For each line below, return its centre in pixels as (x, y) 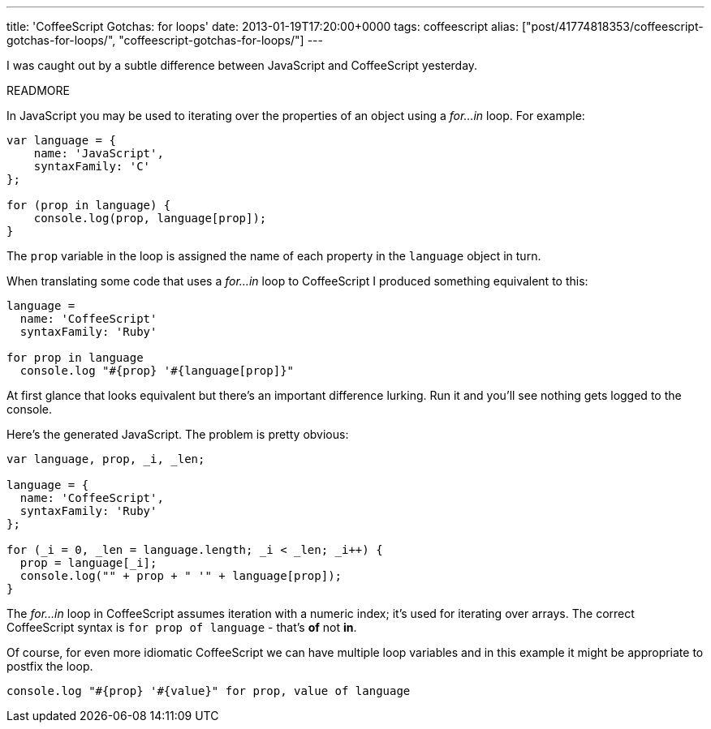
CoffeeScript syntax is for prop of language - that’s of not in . (182, 627)
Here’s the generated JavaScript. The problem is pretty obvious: (178, 434)
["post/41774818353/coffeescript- (612, 26)
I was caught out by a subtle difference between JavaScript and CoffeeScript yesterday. (242, 65)
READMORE (38, 90)
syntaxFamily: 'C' (92, 166)
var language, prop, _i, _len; (106, 459)
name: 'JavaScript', (99, 153)
